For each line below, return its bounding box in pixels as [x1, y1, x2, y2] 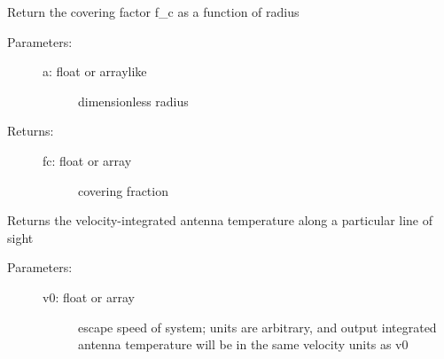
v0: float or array [43, 287, 135, 306]
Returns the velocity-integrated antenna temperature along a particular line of [7, 211, 433, 230]
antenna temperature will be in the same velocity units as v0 [78, 335, 409, 354]
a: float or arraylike [43, 62, 147, 81]
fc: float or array [43, 151, 132, 169]
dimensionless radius [78, 91, 189, 110]
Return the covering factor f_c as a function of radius [7, 3, 300, 20]
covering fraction [78, 181, 168, 199]
